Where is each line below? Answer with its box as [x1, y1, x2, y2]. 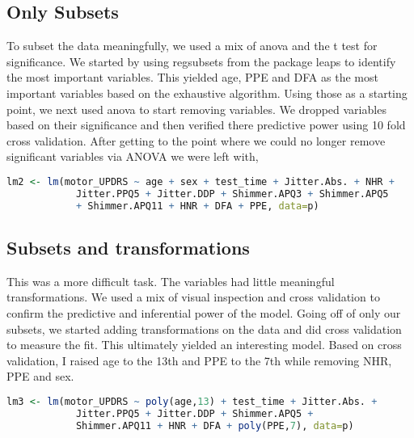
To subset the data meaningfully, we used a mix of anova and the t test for [6, 37, 378, 54]
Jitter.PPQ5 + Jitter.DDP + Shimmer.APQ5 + [75, 407, 314, 419]
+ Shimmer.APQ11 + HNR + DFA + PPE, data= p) [75, 200, 319, 212]
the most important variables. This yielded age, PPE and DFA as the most [6, 69, 378, 86]
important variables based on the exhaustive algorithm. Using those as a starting [6, 84, 408, 101]
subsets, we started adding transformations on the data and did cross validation [6, 320, 402, 337]
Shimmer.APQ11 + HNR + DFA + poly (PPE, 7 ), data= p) [75, 419, 354, 432]
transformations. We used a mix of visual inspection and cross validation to [6, 288, 380, 305]
